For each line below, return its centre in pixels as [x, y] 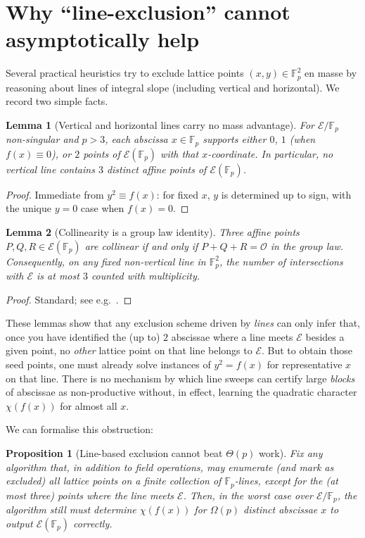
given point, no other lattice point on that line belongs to [129, 350]
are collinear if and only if [141, 245]
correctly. [93, 523]
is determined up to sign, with [286, 194]
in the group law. [307, 245]
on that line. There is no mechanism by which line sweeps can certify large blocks [180, 378]
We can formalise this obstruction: [79, 429]
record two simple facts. [57, 101]
